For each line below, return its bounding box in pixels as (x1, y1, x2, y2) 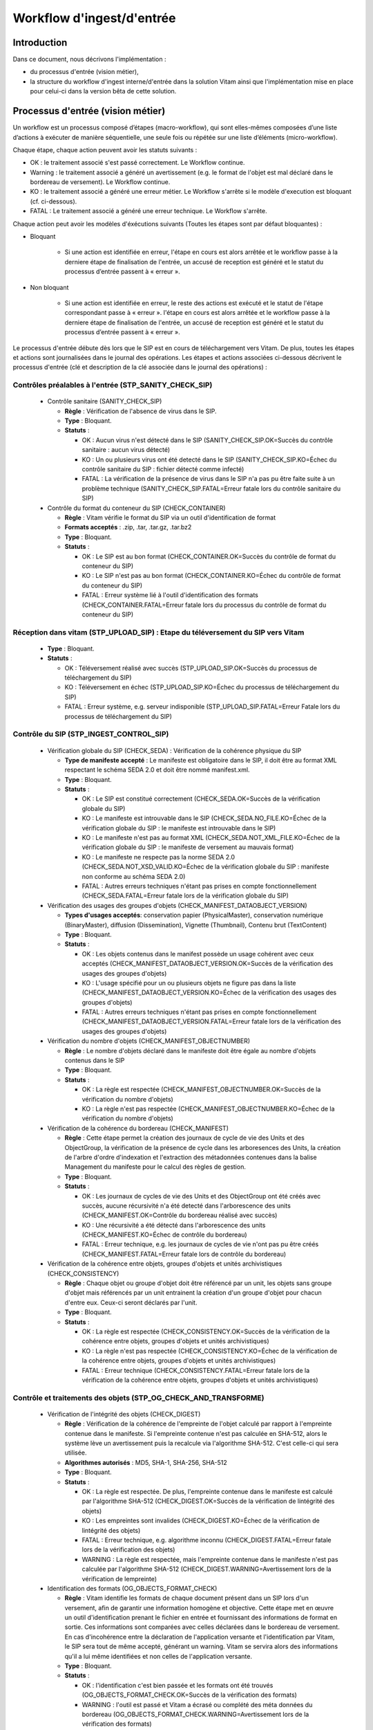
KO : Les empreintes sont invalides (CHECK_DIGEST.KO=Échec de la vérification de (82, 1516, 321, 1525)
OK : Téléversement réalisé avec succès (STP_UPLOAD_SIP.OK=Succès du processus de (64, 664, 318, 672)
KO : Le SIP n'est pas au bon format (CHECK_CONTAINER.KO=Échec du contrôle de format (82, 572, 341, 580)
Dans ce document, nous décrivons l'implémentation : (12, 55, 166, 64)
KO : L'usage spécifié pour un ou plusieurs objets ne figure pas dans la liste (82, 978, 296, 987)
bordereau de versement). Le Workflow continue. (30, 178, 171, 186)
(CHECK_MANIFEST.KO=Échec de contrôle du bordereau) (82, 1230, 248, 1239)
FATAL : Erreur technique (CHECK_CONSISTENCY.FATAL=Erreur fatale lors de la (82, 1366, 310, 1374)
